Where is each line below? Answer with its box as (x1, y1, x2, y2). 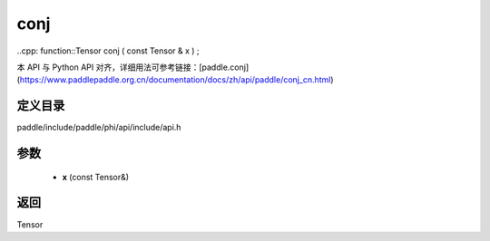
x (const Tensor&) (62, 171, 130, 182)
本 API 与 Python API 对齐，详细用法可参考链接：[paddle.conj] (16, 62, 250, 72)
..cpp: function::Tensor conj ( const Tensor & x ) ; (16, 45, 200, 56)
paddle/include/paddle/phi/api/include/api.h (16, 122, 181, 133)
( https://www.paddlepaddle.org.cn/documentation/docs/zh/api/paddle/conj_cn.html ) (16, 74, 335, 85)
